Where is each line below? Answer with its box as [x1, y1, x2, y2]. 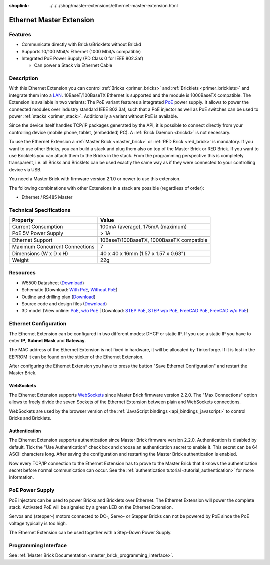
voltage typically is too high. [9, 520, 67, 526]
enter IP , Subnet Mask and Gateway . [9, 337, 86, 343]
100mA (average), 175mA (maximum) [100, 223, 187, 230]
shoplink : [9, 3, 29, 8]
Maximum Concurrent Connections [12, 243, 95, 250]
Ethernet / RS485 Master [21, 194, 73, 200]
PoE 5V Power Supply [12, 230, 63, 237]
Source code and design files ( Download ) [21, 301, 107, 307]
